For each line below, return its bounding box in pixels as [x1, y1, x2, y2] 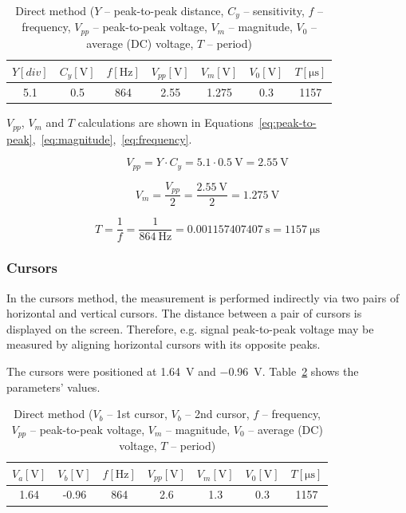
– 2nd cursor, [185, 405, 250, 422]
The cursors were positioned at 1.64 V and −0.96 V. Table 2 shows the [6, 362, 359, 379]
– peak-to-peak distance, [104, 2, 224, 18]
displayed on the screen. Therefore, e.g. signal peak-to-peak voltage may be [6, 320, 374, 337]
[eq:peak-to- [258, 114, 317, 131]
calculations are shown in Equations [77, 114, 254, 131]
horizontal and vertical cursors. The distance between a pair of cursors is [6, 305, 362, 322]
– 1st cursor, [107, 405, 168, 422]
